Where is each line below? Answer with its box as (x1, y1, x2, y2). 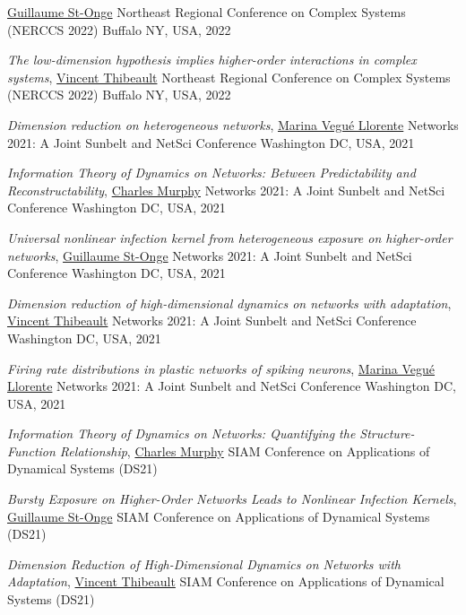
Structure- (359, 424, 415, 443)
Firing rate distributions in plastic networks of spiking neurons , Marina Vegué (7, 359, 436, 377)
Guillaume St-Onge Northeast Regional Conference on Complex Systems (7, 3, 406, 21)
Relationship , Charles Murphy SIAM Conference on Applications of (59, 441, 430, 460)
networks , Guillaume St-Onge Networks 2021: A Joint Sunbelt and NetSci (7, 246, 412, 264)
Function (7, 441, 56, 460)
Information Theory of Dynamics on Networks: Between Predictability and (7, 163, 416, 182)
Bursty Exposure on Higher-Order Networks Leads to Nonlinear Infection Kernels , (7, 489, 457, 508)
